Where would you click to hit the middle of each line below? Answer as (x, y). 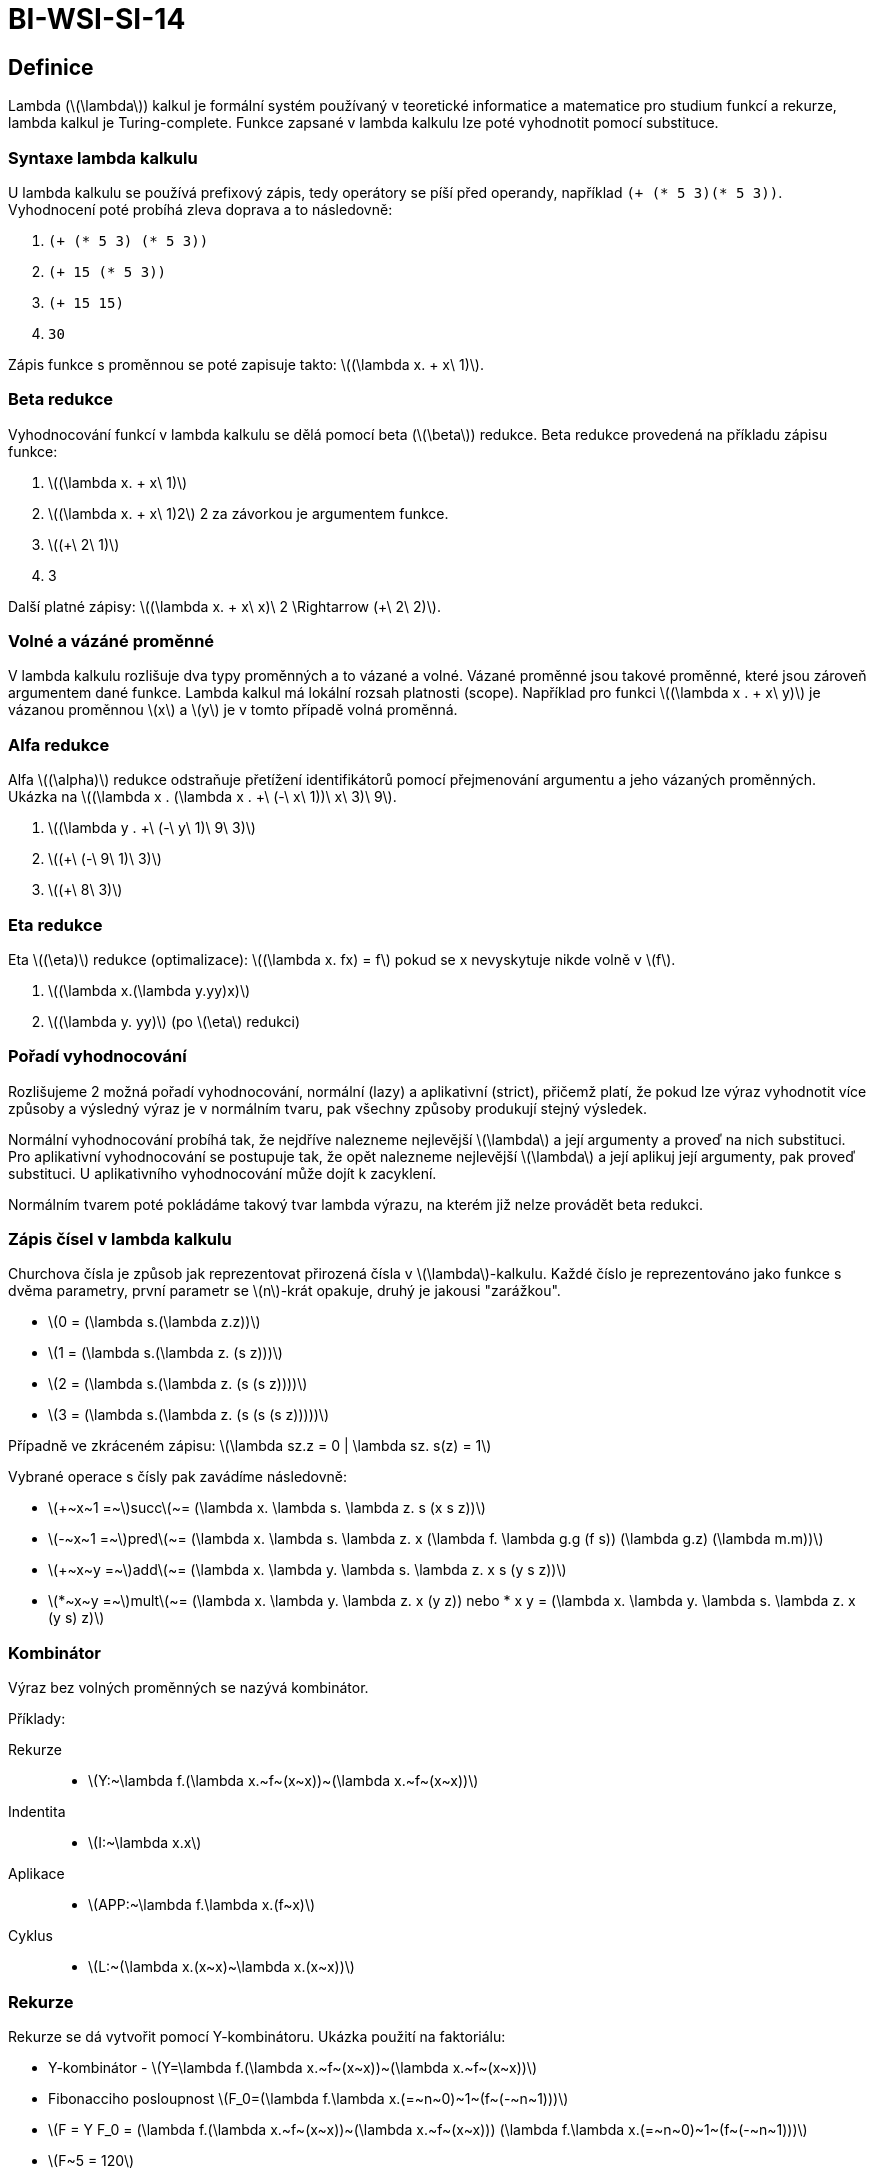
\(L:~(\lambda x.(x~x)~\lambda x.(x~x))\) (221, 1967)
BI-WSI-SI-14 (97, 19)
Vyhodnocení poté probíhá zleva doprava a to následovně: (200, 209)
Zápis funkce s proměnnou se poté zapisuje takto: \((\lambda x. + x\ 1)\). (246, 364)
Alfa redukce (59, 744)
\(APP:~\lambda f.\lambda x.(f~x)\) (202, 1905)
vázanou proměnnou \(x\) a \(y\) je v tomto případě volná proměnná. (233, 710)
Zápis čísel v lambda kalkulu (120, 1239)
